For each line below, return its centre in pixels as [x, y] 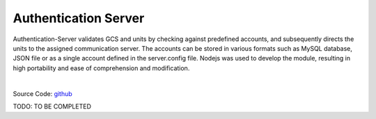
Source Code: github [42, 93]
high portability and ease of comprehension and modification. [101, 68]
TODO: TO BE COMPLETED [52, 106]
